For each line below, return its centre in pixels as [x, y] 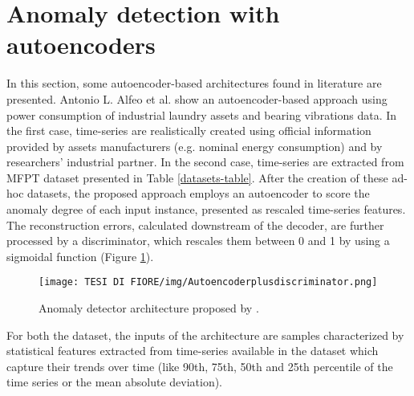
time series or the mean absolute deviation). [115, 382]
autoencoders [81, 45]
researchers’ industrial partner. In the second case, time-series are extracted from [205, 162]
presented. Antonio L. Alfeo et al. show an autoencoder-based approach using [197, 98]
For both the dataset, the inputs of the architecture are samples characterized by [205, 335]
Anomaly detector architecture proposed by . [149, 308]
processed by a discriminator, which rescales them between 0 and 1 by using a [198, 241]
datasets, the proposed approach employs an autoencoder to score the [199, 193]
